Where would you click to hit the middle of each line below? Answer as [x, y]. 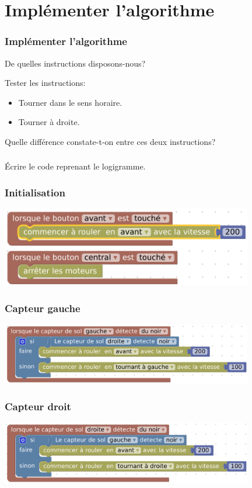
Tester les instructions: [45, 83]
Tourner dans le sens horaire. [70, 102]
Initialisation [35, 192]
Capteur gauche [43, 308]
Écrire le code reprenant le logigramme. [75, 166]
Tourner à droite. [49, 122]
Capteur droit [38, 406]
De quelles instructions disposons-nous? [75, 63]
